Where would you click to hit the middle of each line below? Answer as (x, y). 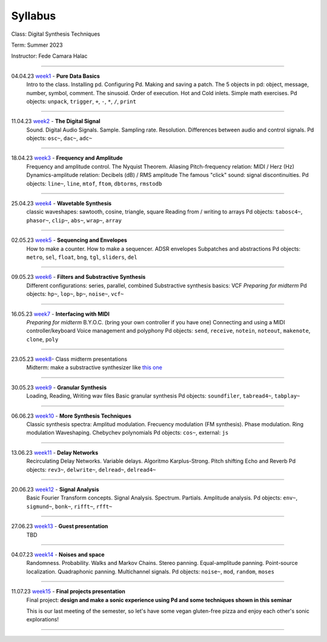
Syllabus (34, 16)
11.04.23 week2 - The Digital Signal (56, 121)
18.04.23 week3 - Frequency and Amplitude (67, 158)
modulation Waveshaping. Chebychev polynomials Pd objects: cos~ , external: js (127, 433)
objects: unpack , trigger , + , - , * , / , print (81, 101)
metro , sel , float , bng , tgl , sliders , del (82, 257)
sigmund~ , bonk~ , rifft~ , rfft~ (69, 506)
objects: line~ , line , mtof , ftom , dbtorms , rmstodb (94, 183)
